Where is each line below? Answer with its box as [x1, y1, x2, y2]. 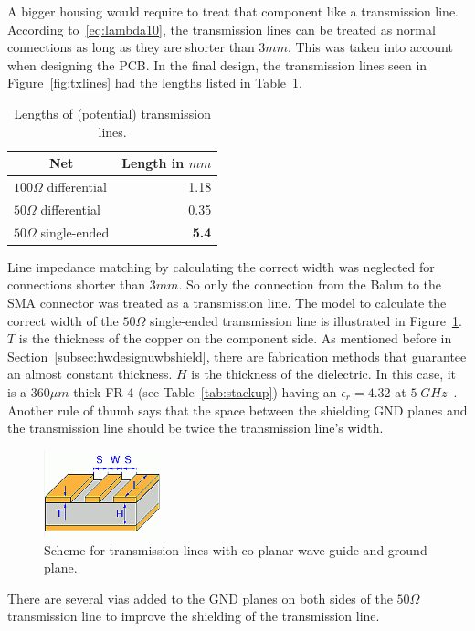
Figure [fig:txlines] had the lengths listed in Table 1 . [7, 73, 302, 92]
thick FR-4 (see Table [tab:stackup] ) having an [73, 382, 337, 401]
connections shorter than [7, 275, 146, 294]
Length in [121, 153, 185, 173]
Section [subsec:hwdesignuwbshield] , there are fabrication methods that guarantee [7, 346, 467, 365]
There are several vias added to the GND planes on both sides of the [7, 588, 393, 607]
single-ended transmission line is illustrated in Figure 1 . [149, 310, 462, 330]
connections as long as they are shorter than [7, 37, 255, 57]
